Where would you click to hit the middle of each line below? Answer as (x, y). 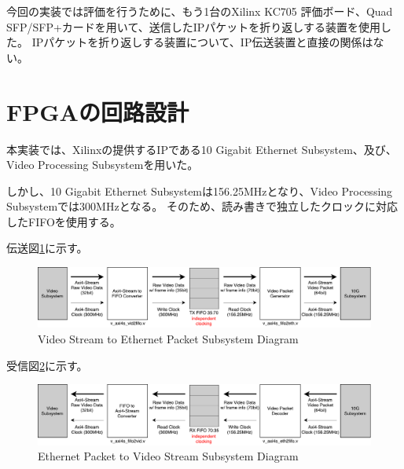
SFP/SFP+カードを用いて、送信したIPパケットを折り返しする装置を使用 (193, 26)
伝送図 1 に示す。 (47, 248)
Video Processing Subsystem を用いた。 (103, 165)
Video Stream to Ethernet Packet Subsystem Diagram (168, 339)
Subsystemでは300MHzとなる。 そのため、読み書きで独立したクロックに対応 (202, 206)
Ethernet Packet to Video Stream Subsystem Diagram (168, 456)
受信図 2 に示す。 (47, 365)
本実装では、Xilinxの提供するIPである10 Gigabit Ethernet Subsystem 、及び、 (202, 149)
